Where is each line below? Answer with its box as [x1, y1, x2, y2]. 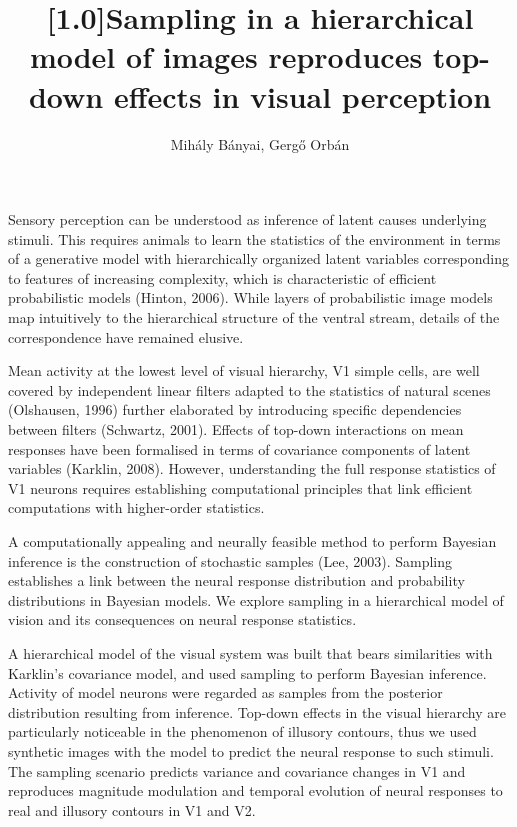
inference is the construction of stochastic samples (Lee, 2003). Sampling [8, 550, 453, 571]
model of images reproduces [29, 36, 423, 77]
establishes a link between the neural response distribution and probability [8, 570, 465, 591]
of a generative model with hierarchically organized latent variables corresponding [8, 248, 509, 269]
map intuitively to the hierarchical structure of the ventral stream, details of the [8, 307, 500, 328]
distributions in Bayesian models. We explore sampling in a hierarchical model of [8, 589, 504, 610]
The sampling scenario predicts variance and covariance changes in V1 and [8, 760, 466, 781]
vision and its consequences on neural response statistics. [8, 609, 357, 630]
